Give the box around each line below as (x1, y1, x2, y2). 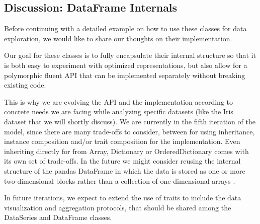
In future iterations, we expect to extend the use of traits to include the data (4, 192, 241, 203)
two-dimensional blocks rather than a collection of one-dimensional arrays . (4, 175, 235, 186)
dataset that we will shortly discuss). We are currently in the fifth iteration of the (4, 116, 255, 126)
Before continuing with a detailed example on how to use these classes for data (4, 23, 247, 34)
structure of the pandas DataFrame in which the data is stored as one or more (4, 165, 245, 176)
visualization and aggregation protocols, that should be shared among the (4, 202, 231, 212)
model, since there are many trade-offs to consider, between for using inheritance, (4, 126, 255, 136)
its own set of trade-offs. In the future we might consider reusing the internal (4, 156, 241, 166)
